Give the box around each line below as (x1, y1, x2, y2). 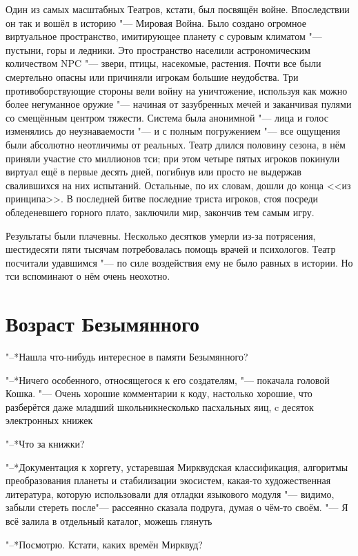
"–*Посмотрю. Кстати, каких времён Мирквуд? (6, 537, 203, 551)
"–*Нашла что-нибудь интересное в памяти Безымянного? (6, 349, 248, 363)
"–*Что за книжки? (6, 436, 85, 450)
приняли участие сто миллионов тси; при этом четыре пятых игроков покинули (6, 151, 340, 165)
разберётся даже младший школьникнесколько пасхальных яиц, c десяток (6, 399, 314, 414)
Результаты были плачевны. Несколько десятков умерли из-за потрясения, (6, 228, 316, 242)
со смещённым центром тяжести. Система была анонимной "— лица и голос (6, 110, 328, 124)
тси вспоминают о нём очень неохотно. (6, 269, 170, 283)
